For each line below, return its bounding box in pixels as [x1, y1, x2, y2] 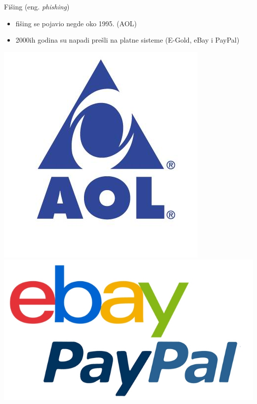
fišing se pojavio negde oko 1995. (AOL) [15, 18, 137, 28]
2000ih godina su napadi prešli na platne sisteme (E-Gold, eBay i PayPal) [15, 35, 240, 45]
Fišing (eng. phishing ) [4, 1, 70, 11]
